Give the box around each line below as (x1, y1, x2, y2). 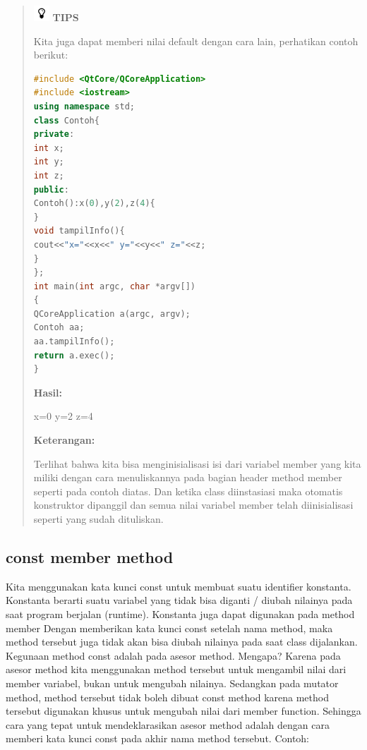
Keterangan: (33, 433, 95, 447)
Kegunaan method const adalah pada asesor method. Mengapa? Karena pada (6, 648, 341, 663)
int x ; (33, 143, 64, 153)
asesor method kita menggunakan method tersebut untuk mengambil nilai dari (6, 662, 347, 677)
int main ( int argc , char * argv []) (33, 281, 195, 291)
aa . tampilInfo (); (33, 337, 115, 347)
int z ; (33, 170, 64, 181)
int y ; (33, 157, 64, 167)
